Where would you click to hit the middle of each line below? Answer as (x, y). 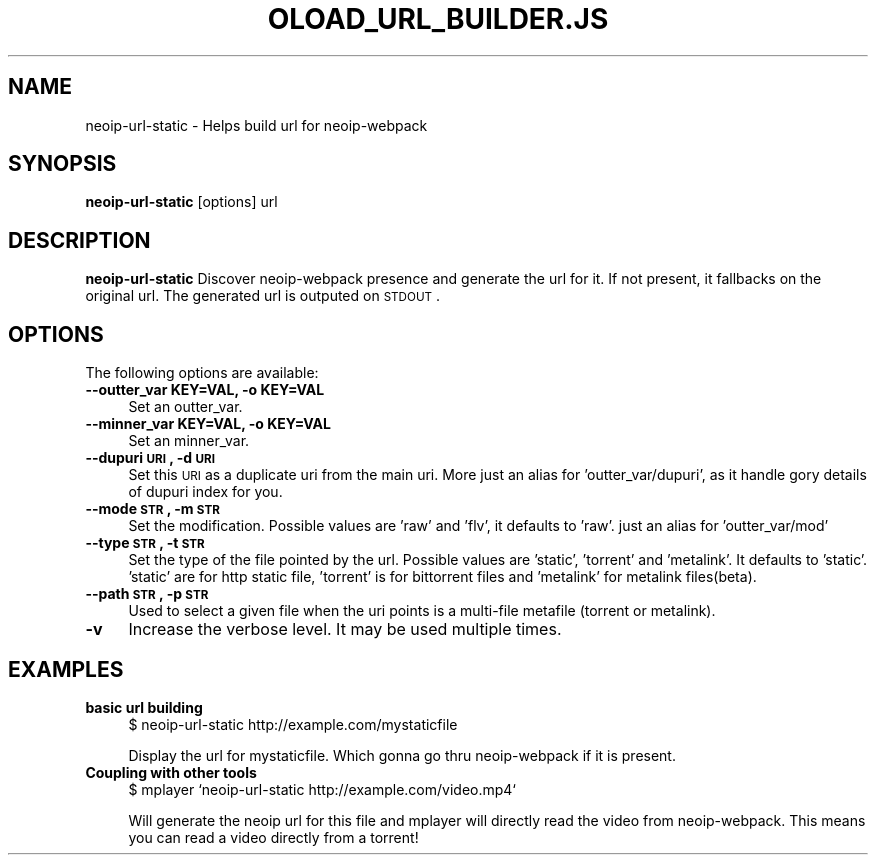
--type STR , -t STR (145, 543)
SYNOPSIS (62, 164)
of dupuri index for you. (205, 492)
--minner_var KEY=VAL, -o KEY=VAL (208, 424)
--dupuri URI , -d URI (150, 458)
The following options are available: (202, 373)
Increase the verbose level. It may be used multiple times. (345, 629)
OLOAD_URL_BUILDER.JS (438, 19)
